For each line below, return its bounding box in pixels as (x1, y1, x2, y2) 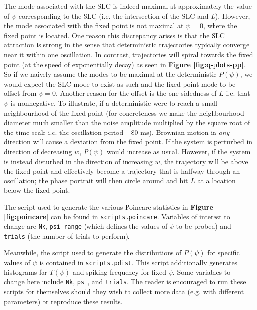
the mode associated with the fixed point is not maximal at (4, 20, 184, 31)
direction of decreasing (4, 146, 72, 156)
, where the (203, 20, 237, 31)
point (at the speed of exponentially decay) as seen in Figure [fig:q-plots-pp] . (4, 59, 246, 69)
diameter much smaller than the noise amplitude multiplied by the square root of (4, 117, 250, 128)
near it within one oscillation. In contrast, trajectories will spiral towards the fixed (4, 49, 253, 59)
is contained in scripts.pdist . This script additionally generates (39, 257, 238, 267)
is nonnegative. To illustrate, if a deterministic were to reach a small (10, 97, 217, 108)
